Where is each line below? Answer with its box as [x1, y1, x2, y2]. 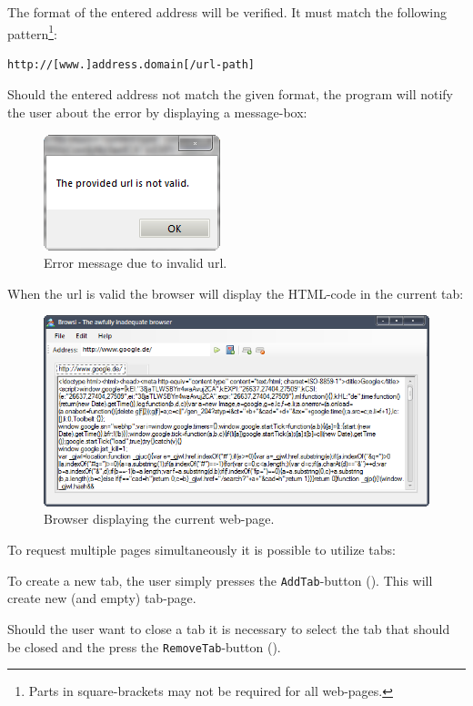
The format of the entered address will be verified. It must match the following [7, 3, 447, 21]
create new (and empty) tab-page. [7, 588, 196, 608]
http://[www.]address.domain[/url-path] [7, 57, 256, 71]
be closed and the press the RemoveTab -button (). [7, 637, 281, 656]
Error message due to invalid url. [44, 253, 227, 272]
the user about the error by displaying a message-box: [7, 103, 307, 122]
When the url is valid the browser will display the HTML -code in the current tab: [7, 283, 464, 302]
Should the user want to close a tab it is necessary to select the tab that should [7, 619, 450, 638]
